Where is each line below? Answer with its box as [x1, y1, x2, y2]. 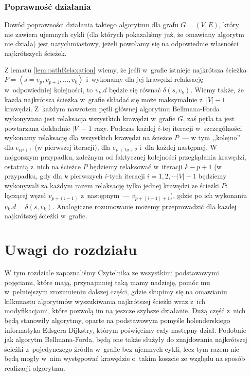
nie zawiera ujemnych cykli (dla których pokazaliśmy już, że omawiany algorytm [4, 29, 244, 39]
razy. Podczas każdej [94, 123, 156, 133]
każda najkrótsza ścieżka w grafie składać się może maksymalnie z [4, 94, 203, 104]
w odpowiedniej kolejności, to [4, 85, 93, 95]
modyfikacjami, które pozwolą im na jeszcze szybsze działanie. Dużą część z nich [4, 305, 246, 316]
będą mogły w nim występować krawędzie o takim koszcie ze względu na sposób [4, 353, 245, 363]
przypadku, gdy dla [4, 171, 62, 181]
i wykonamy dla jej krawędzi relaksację [86, 74, 203, 84]
